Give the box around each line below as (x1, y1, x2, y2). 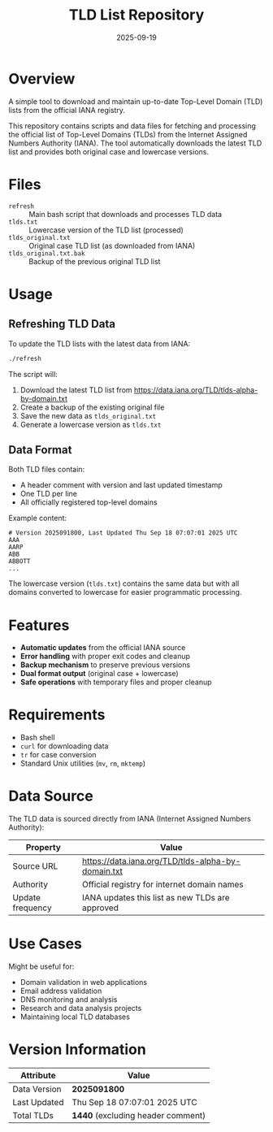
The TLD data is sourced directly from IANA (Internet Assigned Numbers (8, 814, 252, 824)
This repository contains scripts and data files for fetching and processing (8, 120, 256, 131)
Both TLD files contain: (8, 465, 85, 475)
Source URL (12, 861, 58, 872)
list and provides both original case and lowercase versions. (8, 146, 210, 156)
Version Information (8, 1040, 146, 1059)
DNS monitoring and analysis (19, 995, 118, 1004)
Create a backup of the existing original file (19, 402, 165, 412)
